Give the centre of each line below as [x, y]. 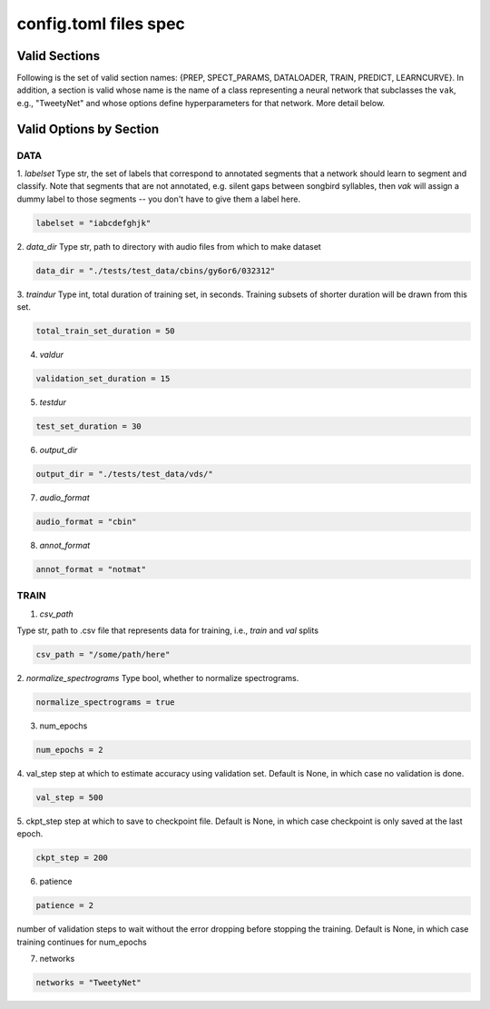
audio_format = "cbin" [86, 521]
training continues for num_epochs [82, 942]
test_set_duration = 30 [89, 426]
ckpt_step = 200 [72, 858]
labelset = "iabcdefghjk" [93, 223]
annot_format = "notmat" [91, 569]
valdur [51, 355]
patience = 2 [65, 905]
